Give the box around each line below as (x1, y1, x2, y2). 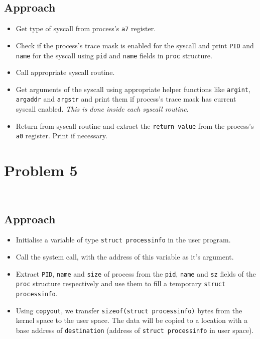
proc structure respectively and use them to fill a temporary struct (16, 278, 226, 289)
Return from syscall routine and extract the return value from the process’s (16, 120, 254, 131)
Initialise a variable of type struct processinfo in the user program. (16, 234, 231, 245)
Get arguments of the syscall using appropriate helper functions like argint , (16, 83, 250, 94)
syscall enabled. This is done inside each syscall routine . (16, 104, 189, 114)
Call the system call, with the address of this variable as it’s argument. (16, 251, 234, 262)
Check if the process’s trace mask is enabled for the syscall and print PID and (16, 40, 254, 50)
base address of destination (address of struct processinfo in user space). (16, 324, 254, 335)
